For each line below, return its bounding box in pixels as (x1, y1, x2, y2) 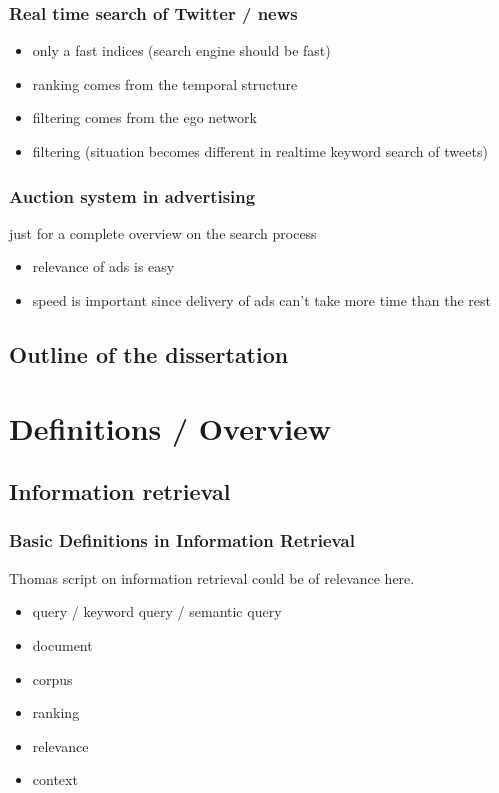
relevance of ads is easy (32, 256, 175, 277)
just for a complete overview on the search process (9, 222, 317, 243)
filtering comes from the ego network (32, 107, 257, 128)
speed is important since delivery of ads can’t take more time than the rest (32, 290, 492, 310)
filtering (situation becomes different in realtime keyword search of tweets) (32, 141, 488, 161)
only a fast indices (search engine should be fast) (32, 40, 331, 61)
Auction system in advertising (9, 183, 256, 208)
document (32, 634, 93, 655)
